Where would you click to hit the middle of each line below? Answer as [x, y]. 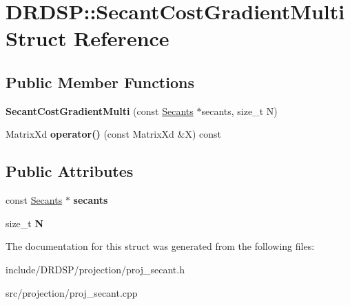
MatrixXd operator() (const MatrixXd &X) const [113, 134]
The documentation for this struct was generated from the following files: [160, 246]
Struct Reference [87, 38]
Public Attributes [70, 171]
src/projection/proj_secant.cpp [72, 292]
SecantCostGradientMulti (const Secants [100, 111]
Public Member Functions [100, 82]
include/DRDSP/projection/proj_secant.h [95, 269]
